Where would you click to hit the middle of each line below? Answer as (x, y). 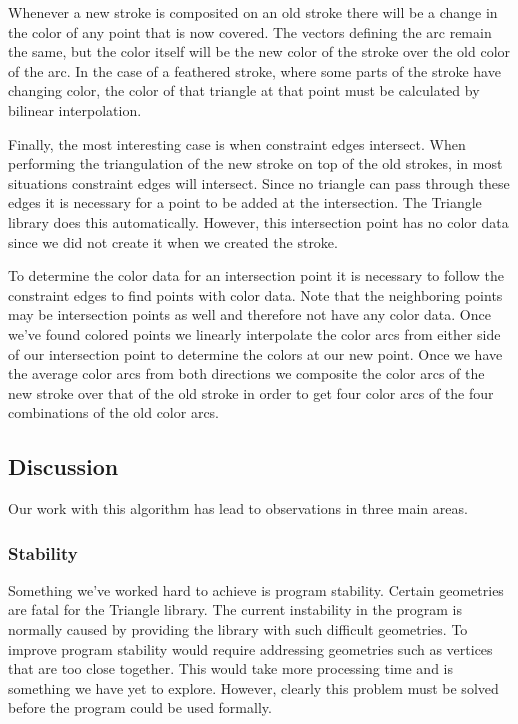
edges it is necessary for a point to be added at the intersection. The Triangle (245, 202)
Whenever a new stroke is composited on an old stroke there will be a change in (253, 12)
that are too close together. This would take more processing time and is (230, 668)
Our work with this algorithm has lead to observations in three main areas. (238, 508)
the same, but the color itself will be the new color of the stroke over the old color (259, 51)
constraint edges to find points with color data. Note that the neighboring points (255, 294)
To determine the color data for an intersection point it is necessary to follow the (256, 275)
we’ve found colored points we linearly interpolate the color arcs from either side (254, 333)
